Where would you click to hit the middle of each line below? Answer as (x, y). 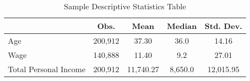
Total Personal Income (47, 69)
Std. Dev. (224, 26)
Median (182, 26)
